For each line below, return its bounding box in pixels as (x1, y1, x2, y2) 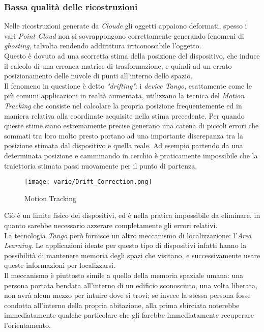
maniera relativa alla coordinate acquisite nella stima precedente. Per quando (4, 110, 245, 121)
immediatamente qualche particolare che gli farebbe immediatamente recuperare (4, 310, 254, 320)
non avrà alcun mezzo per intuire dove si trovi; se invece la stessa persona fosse (4, 290, 251, 300)
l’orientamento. (4, 319, 51, 330)
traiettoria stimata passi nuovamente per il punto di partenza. (4, 160, 197, 171)
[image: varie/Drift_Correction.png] (24, 178, 152, 186)
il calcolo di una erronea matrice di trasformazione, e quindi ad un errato (4, 60, 232, 71)
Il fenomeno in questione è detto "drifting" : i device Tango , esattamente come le (4, 80, 252, 91)
